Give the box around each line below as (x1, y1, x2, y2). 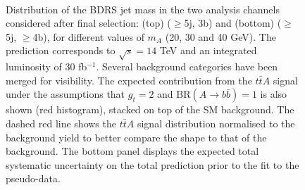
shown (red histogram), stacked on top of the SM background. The (6, 102, 294, 117)
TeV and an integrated (159, 43, 257, 58)
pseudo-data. (6, 171, 61, 186)
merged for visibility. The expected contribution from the (6, 72, 252, 87)
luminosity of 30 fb (6, 59, 87, 74)
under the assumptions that (6, 87, 125, 101)
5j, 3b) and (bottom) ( (184, 15, 282, 30)
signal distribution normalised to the (137, 115, 295, 130)
